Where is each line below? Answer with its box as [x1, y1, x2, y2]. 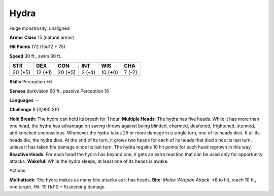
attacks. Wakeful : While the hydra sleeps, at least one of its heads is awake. [9, 158, 169, 164]
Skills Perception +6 [9, 79, 52, 85]
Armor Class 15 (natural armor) [9, 34, 75, 40]
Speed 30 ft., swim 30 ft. [9, 53, 62, 59]
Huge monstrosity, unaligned [9, 25, 70, 31]
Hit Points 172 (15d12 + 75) [9, 43, 65, 50]
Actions [9, 167, 25, 174]
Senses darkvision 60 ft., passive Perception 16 [9, 88, 109, 94]
